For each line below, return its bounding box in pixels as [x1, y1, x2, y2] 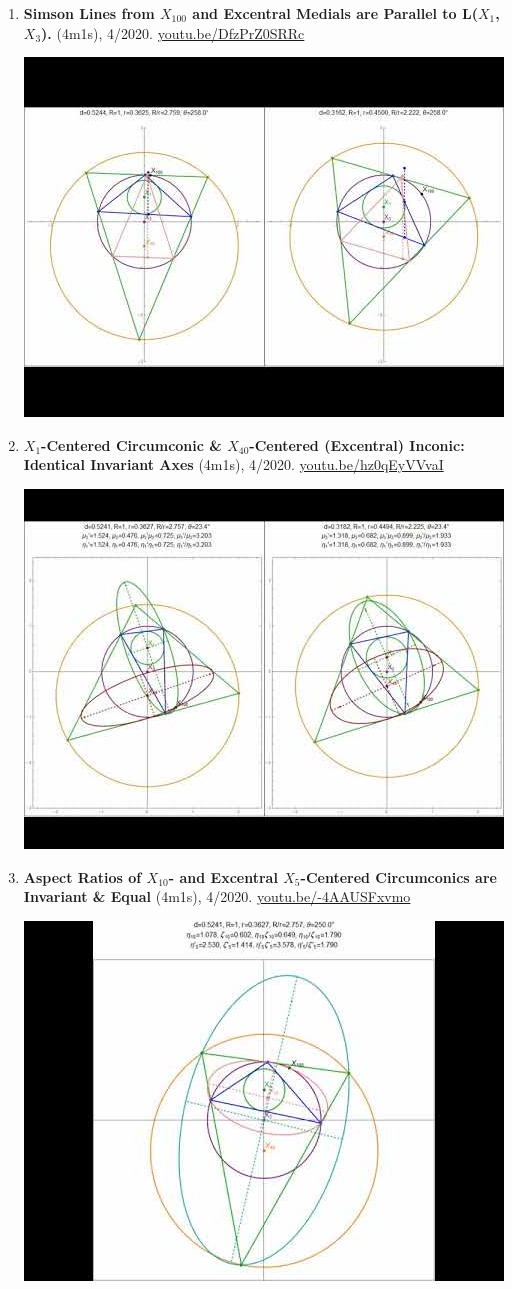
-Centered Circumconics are [300, 866, 497, 887]
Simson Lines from [23, 3, 155, 23]
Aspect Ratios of [23, 866, 142, 887]
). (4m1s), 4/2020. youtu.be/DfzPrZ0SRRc [41, 22, 305, 43]
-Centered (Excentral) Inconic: [249, 434, 465, 455]
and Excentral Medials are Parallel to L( [192, 3, 478, 23]
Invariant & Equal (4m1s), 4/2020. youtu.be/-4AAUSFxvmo [23, 886, 411, 907]
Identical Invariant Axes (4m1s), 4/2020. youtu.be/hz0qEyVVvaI [23, 454, 444, 475]
